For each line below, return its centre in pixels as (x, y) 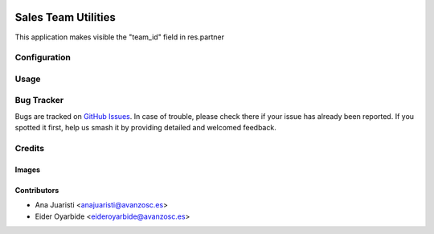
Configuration (43, 58)
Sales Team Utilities (66, 17)
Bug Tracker (39, 101)
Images (27, 170)
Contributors (37, 190)
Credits (29, 148)
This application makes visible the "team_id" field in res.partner (120, 37)
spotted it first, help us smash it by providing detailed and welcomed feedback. (145, 128)
